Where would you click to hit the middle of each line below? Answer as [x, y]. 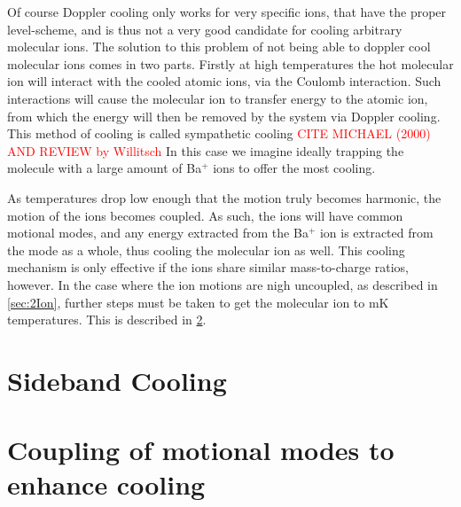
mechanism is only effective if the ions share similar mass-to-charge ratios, [208, 267]
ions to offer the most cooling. [294, 168]
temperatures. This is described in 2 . [107, 320]
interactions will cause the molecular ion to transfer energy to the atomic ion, [218, 98]
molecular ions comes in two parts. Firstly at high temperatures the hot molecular [230, 63]
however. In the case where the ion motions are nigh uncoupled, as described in [223, 284]
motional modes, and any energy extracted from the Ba [158, 233]
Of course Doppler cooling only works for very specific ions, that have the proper [227, 12]
